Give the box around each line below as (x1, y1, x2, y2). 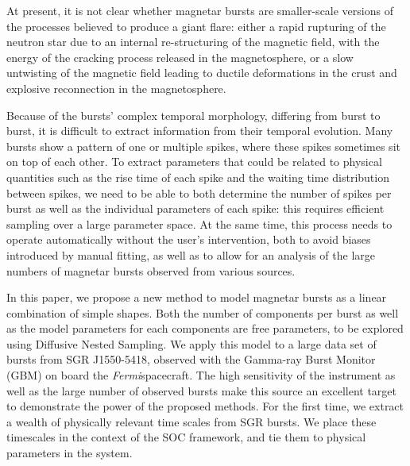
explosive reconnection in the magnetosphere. (6, 79, 226, 96)
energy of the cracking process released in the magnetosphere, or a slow (6, 48, 354, 65)
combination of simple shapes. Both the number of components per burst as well (6, 304, 399, 321)
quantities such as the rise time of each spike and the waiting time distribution (6, 168, 389, 185)
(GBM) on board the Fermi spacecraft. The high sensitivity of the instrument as (6, 367, 396, 383)
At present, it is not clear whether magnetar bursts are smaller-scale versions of (6, 2, 393, 18)
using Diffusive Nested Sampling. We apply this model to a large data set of (6, 335, 377, 352)
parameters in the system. (6, 445, 133, 461)
